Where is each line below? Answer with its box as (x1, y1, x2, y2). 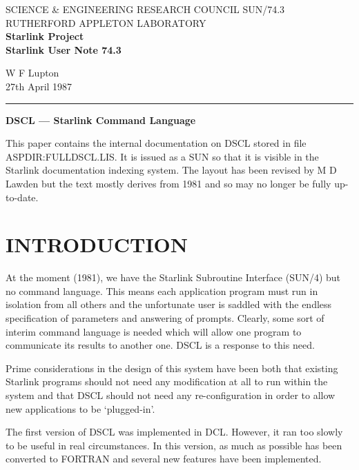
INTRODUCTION (6, 230, 188, 258)
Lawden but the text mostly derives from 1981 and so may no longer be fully (6, 176, 331, 190)
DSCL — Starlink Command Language (6, 112, 196, 127)
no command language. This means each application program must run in (6, 283, 318, 298)
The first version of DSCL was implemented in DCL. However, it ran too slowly (6, 425, 343, 439)
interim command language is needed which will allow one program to (6, 324, 302, 338)
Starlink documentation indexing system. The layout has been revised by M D (6, 163, 337, 177)
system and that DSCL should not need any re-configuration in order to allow (6, 388, 336, 402)
